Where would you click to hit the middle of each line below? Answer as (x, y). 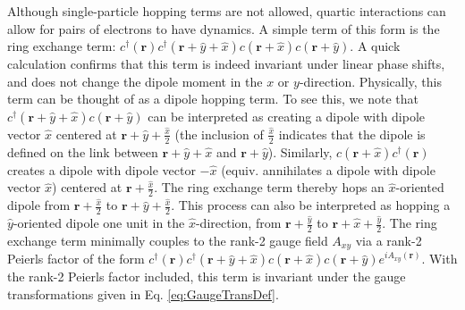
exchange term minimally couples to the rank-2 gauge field (168, 240)
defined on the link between (83, 151)
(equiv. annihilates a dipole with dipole (328, 169)
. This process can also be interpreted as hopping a (311, 205)
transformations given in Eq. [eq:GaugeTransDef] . (143, 293)
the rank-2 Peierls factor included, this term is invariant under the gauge (207, 276)
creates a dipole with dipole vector (101, 169)
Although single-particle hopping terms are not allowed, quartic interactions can (227, 11)
